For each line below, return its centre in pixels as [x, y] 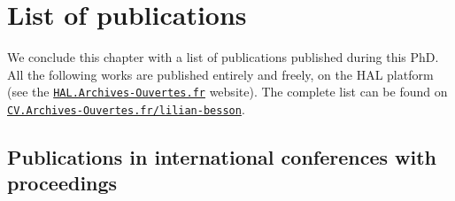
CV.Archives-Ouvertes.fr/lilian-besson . [126, 108]
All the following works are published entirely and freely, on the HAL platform [220, 74]
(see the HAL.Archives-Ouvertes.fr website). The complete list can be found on [227, 92]
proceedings [62, 183]
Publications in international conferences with [222, 157]
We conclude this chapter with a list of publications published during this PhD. [223, 57]
